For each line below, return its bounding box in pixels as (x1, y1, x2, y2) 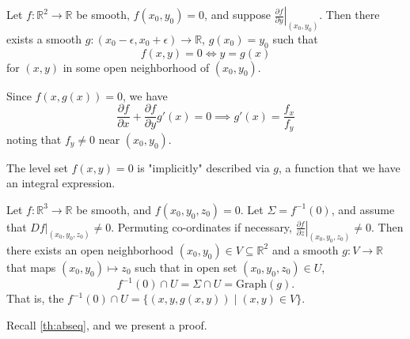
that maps (6, 258, 56, 275)
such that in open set (135, 258, 237, 275)
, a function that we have (279, 159, 401, 175)
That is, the (6, 290, 64, 307)
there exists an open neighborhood (6, 241, 174, 258)
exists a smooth (6, 30, 82, 47)
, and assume (331, 201, 395, 217)
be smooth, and (76, 201, 152, 217)
